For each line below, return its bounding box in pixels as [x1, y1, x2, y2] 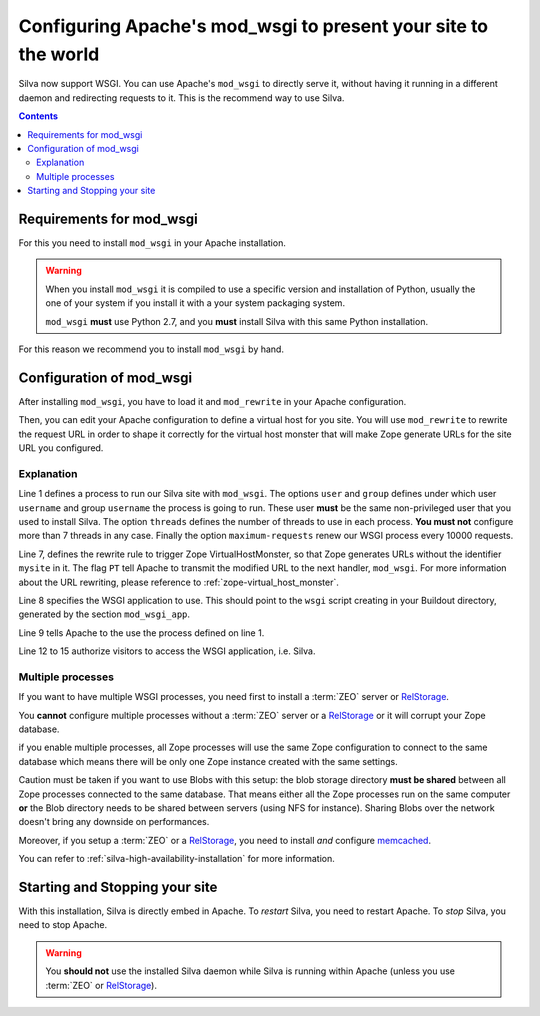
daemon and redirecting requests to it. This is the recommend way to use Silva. [18, 91, 345, 104]
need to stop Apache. [18, 919, 108, 931]
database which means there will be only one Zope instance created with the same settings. [18, 755, 399, 767]
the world [18, 43, 100, 65]
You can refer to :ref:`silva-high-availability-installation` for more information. [18, 853, 335, 865]
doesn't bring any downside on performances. [18, 816, 210, 828]
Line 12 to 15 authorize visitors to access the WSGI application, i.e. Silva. [18, 645, 316, 657]
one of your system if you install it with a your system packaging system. [45, 297, 345, 309]
